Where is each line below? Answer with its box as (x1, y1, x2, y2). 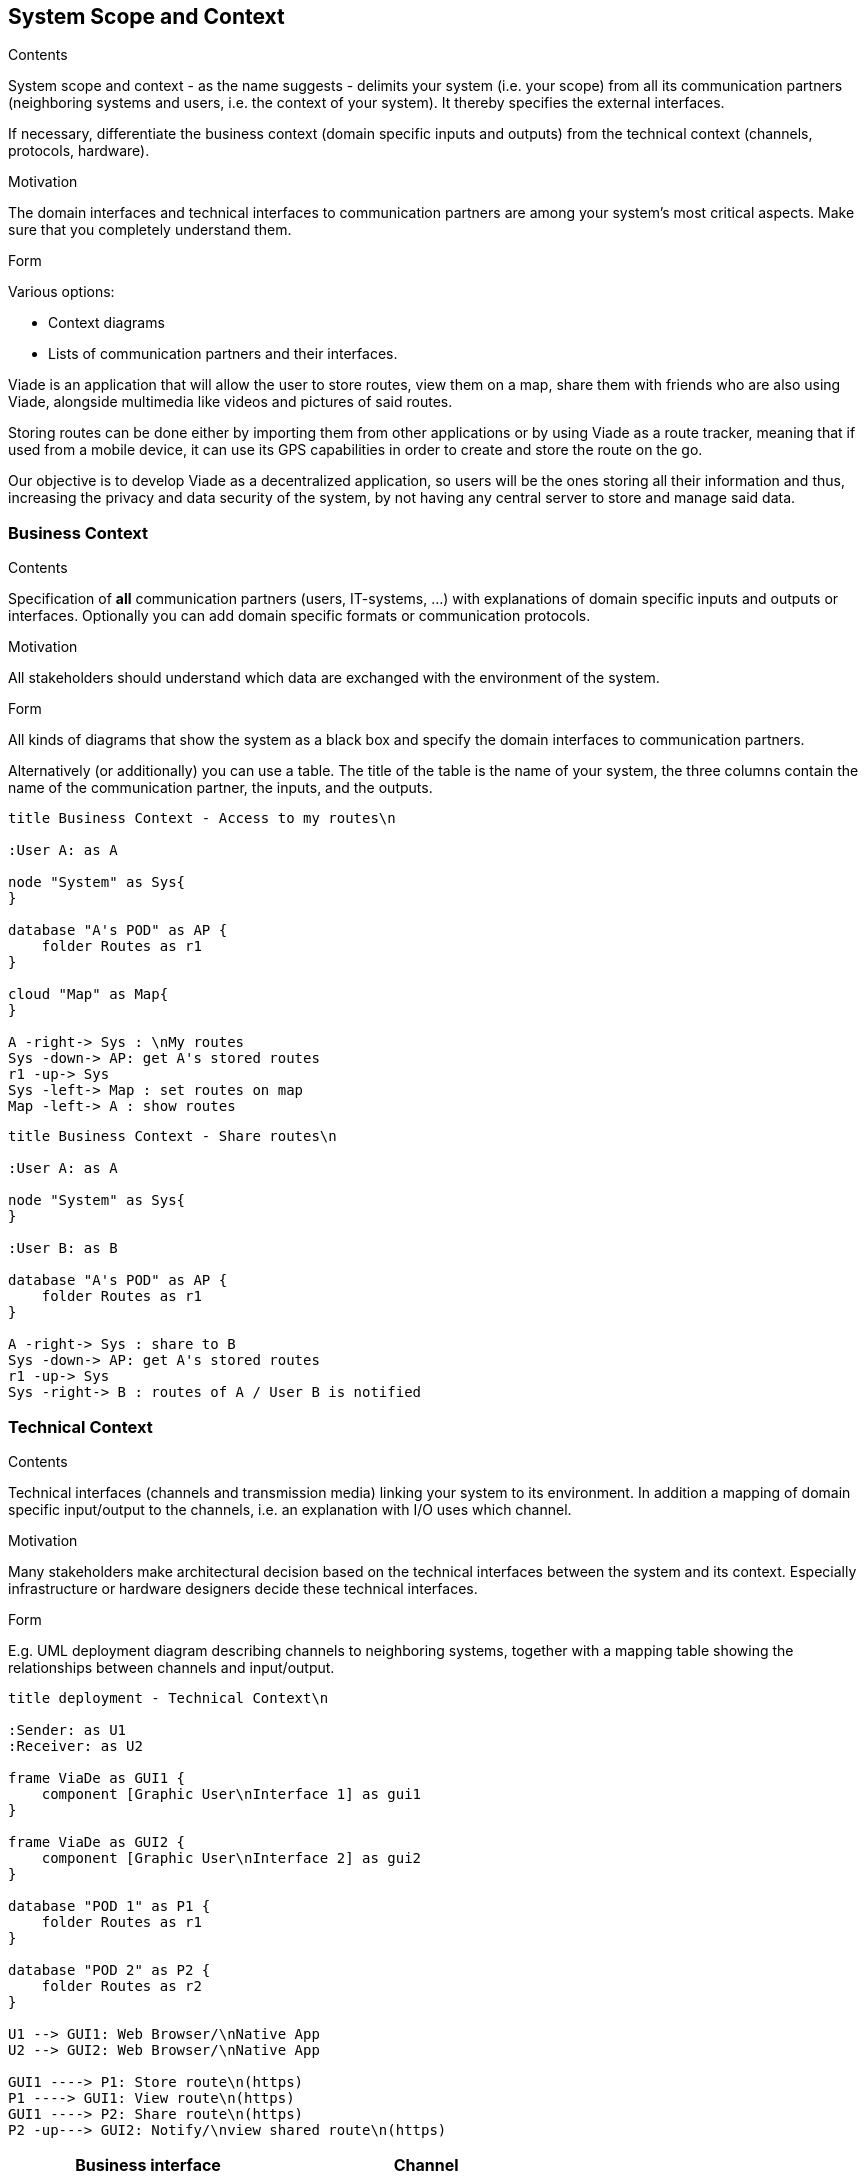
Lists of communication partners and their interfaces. (48, 345, 398, 363)
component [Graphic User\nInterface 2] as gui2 (41, 1849, 422, 1866)
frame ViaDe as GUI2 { (8, 1833, 186, 1850)
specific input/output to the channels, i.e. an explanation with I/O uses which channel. (8, 1500, 572, 1518)
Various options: (8, 283, 115, 301)
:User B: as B (8, 1240, 118, 1257)
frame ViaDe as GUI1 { (8, 1769, 186, 1786)
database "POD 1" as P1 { (8, 1897, 211, 1914)
